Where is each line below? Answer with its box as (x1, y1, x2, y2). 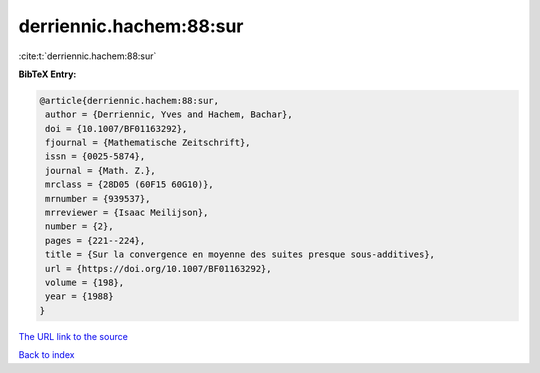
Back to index (18, 349, 75, 361)
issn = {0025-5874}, (45, 151, 146, 162)
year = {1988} (45, 291, 114, 302)
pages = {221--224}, (45, 235, 146, 246)
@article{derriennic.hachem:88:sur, (39, 95, 220, 106)
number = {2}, (45, 221, 114, 232)
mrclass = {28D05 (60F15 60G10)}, (45, 179, 214, 190)
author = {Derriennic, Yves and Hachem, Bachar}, (45, 109, 294, 120)
